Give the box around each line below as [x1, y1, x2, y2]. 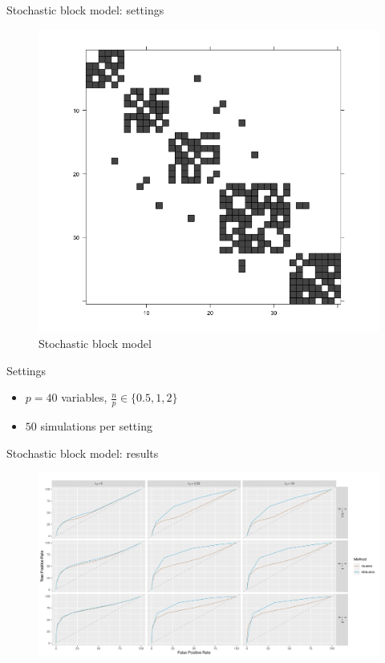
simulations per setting [40, 417, 152, 434]
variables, [61, 389, 107, 406]
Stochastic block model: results [6, 444, 159, 461]
